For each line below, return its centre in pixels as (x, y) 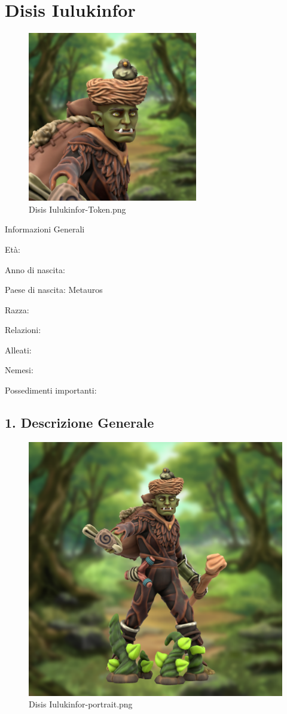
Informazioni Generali (45, 229)
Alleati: (18, 350)
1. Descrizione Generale (80, 423)
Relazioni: (23, 330)
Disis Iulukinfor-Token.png (77, 209)
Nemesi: (19, 370)
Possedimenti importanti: (51, 390)
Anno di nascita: (35, 269)
